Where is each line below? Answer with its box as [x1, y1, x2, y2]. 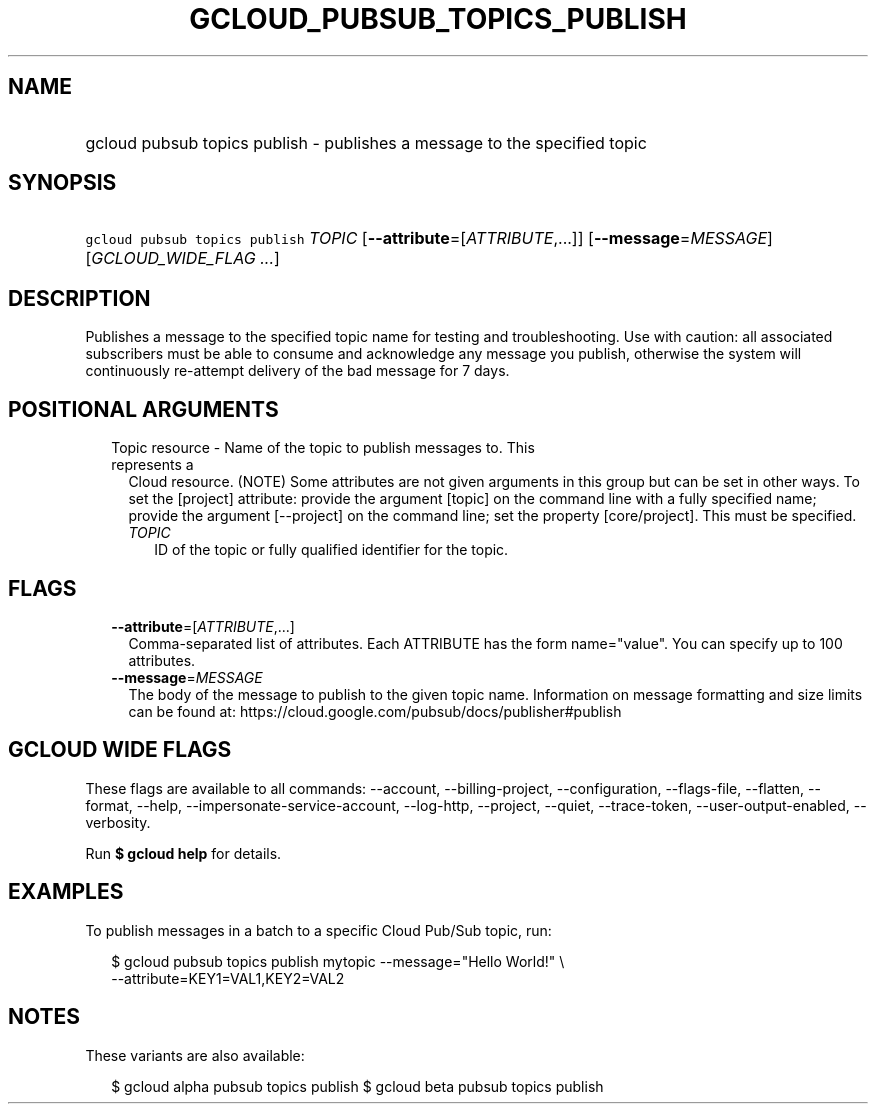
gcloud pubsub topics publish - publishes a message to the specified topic [85, 132, 647, 153]
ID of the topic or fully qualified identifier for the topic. [154, 541, 509, 559]
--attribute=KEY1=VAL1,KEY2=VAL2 [111, 969, 345, 987]
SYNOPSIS [8, 170, 117, 196]
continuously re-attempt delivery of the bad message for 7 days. [85, 362, 510, 380]
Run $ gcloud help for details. [85, 844, 282, 862]
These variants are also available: [85, 1046, 305, 1064]
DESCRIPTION [8, 285, 151, 311]
